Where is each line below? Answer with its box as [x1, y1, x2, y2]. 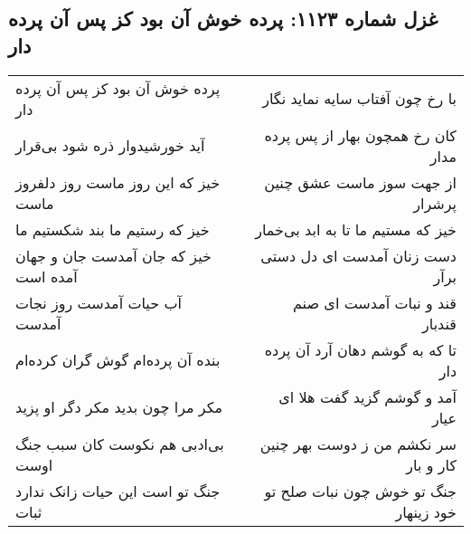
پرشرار [413, 192, 457, 214]
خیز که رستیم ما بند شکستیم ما [15, 218, 210, 240]
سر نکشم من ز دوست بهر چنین [259, 433, 457, 454]
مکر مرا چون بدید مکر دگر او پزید [15, 396, 223, 418]
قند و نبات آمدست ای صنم [292, 291, 457, 313]
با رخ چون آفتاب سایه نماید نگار [262, 88, 457, 110]
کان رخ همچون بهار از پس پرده [264, 124, 457, 146]
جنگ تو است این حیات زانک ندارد [15, 480, 221, 501]
